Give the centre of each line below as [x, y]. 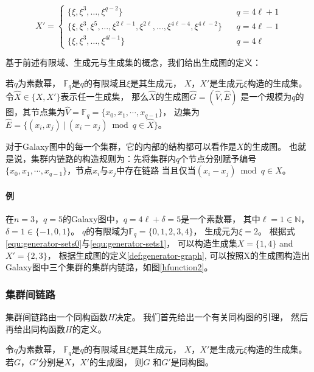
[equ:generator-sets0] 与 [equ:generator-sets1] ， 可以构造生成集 [121, 243]
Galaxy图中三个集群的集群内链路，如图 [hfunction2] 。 [109, 267]
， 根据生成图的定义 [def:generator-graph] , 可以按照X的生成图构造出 [178, 255]
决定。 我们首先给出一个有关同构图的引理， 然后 [211, 317]
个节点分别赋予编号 [218, 158]
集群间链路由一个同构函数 [57, 317]
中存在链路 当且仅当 [156, 170]
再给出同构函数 [35, 328]
